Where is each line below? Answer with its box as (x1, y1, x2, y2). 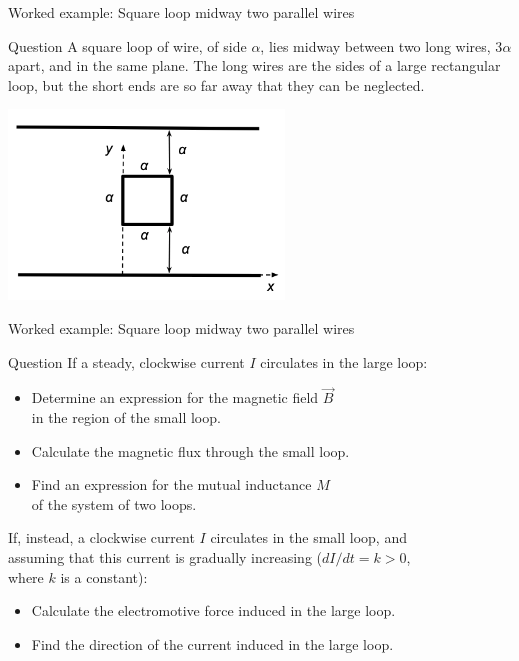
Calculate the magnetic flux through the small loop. (31, 440, 350, 461)
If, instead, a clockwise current (8, 527, 195, 548)
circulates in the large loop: (260, 351, 428, 372)
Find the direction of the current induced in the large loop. (31, 633, 394, 654)
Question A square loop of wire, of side (8, 35, 247, 56)
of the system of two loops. (31, 493, 197, 514)
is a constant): (60, 566, 148, 587)
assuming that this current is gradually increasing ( (8, 547, 323, 568)
